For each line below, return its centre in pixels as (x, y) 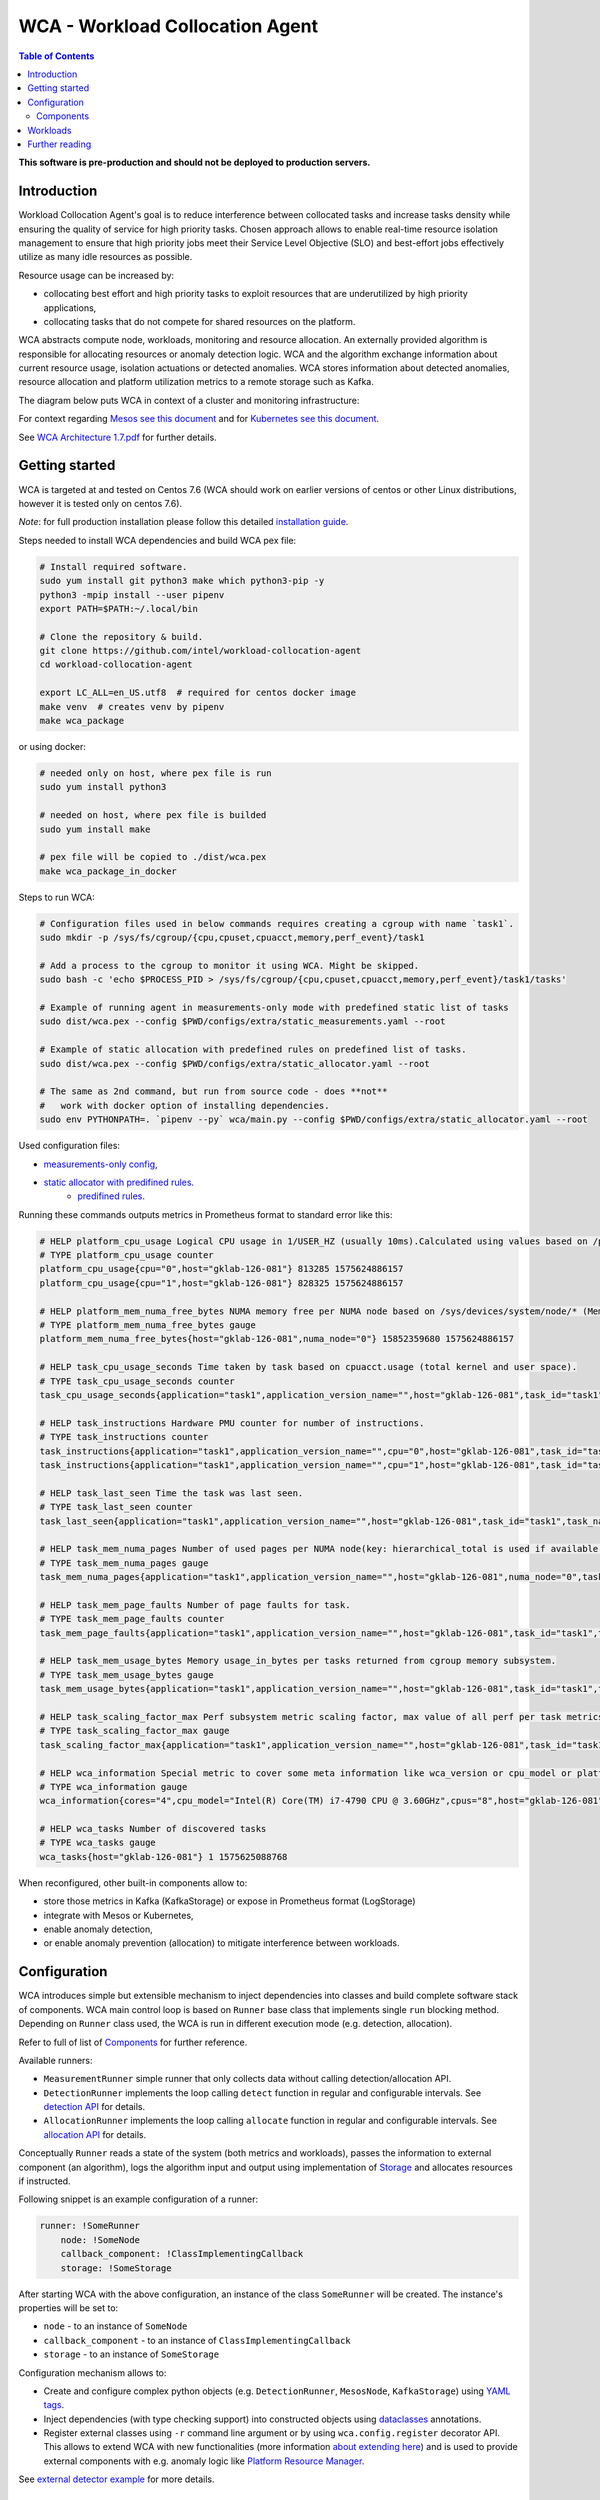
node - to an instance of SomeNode (115, 2326)
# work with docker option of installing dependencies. (184, 1105)
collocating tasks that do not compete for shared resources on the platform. (199, 321)
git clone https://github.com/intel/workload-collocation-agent (200, 651)
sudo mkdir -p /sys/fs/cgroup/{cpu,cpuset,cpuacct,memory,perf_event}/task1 (232, 938)
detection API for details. (94, 2107)
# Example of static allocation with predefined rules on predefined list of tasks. (253, 1049)
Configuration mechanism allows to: (92, 2372)
